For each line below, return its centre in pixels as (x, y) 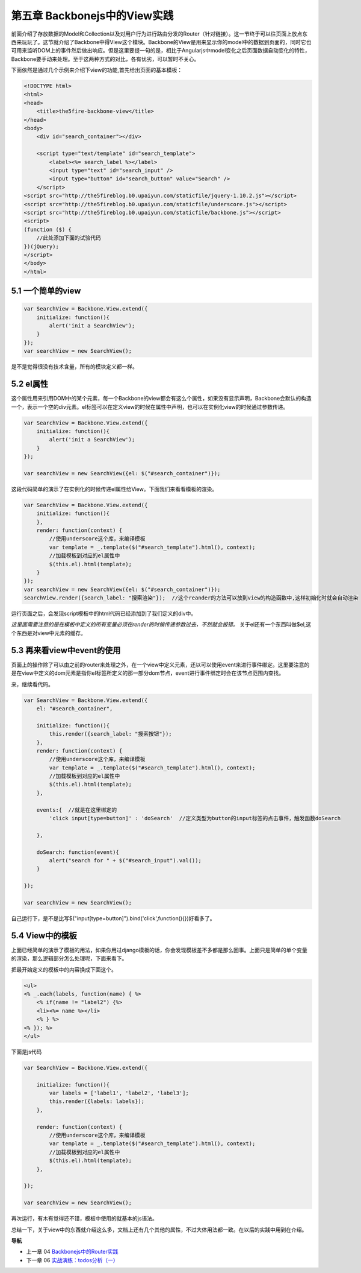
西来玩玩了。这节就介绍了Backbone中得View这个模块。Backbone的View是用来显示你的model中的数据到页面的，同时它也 (161, 42)
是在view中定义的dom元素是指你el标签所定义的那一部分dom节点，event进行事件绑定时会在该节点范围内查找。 (148, 673)
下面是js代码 (26, 1052)
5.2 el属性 (29, 384)
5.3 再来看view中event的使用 (66, 650)
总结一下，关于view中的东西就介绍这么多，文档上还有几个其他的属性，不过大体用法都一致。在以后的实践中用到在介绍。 (159, 1230)
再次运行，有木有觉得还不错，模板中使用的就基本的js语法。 (84, 1219)
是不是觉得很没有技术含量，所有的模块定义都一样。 (74, 367)
